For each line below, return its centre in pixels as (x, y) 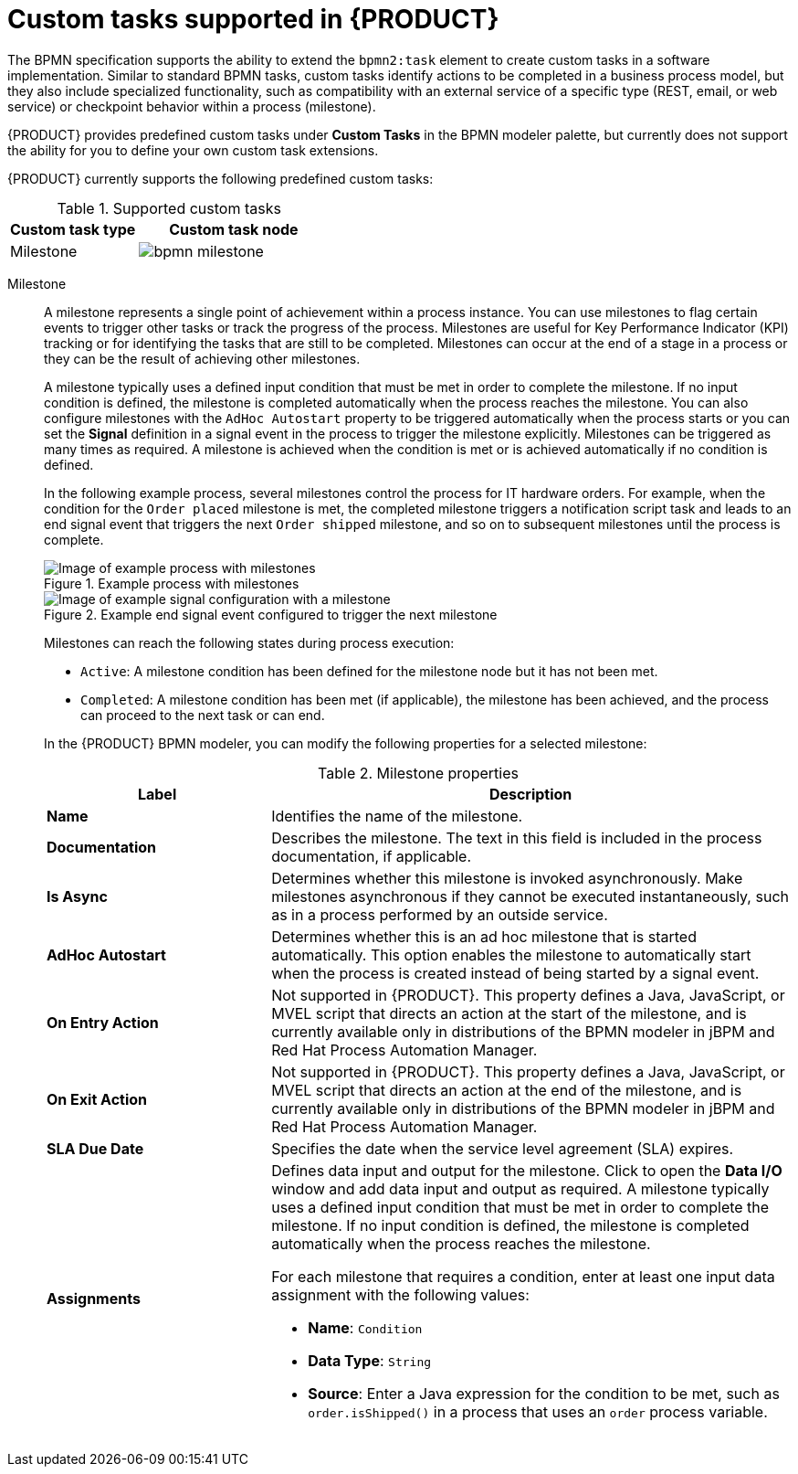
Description (530, 794)
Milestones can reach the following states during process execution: (249, 642)
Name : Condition (365, 1327)
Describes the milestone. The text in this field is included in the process (517, 838)
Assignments (94, 1298)
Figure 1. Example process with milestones (172, 583)
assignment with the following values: (400, 1294)
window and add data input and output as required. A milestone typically (520, 1188)
